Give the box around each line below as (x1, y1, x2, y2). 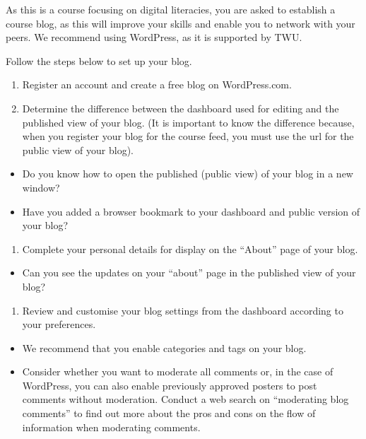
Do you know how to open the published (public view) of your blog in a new (22, 166, 353, 181)
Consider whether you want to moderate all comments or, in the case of (22, 364, 333, 379)
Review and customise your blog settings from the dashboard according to (22, 303, 343, 317)
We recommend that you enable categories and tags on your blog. (22, 340, 307, 355)
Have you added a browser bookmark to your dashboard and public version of (22, 204, 360, 218)
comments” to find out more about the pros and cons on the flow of (22, 406, 316, 421)
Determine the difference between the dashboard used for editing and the (22, 100, 339, 115)
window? (22, 180, 60, 194)
